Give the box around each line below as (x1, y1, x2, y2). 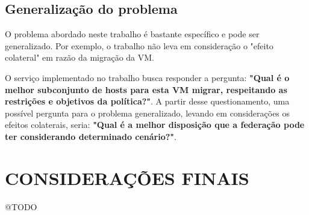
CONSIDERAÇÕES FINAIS (5, 165, 249, 190)
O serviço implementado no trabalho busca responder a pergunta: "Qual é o (5, 71, 290, 83)
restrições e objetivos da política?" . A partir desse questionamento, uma (5, 95, 290, 107)
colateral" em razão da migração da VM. (5, 51, 154, 64)
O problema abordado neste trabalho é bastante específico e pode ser (5, 28, 260, 40)
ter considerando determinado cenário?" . (5, 130, 176, 142)
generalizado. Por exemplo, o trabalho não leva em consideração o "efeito (5, 39, 273, 52)
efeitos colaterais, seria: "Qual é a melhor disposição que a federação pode (5, 118, 305, 131)
